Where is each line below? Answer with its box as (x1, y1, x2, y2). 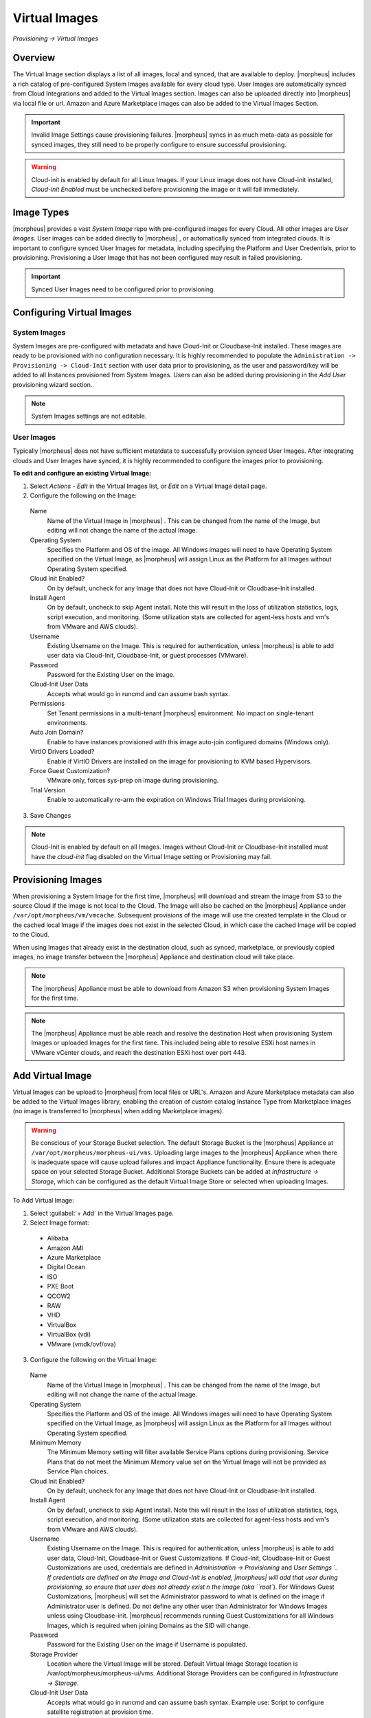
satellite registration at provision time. (47, 1708, 154, 1716)
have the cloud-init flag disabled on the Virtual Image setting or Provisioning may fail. (31, 852, 272, 860)
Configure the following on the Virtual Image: (30, 1355, 157, 1363)
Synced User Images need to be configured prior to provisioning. (31, 285, 216, 293)
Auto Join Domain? (30, 728, 84, 737)
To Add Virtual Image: (12, 1196, 75, 1205)
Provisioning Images (12, 873, 102, 886)
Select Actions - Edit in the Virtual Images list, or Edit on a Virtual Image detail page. (30, 482, 267, 490)
